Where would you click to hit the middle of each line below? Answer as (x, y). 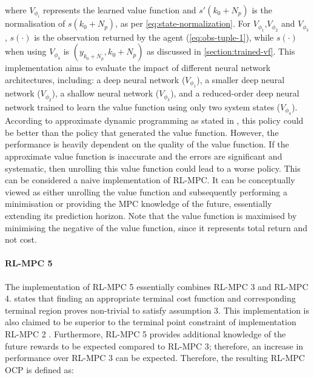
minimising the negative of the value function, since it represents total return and (156, 227)
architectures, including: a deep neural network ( (95, 79)
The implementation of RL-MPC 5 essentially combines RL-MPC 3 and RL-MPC (157, 286)
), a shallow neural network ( (105, 93)
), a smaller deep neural (241, 79)
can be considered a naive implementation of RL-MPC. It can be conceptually (150, 180)
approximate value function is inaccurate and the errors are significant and (144, 156)
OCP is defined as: (39, 369)
